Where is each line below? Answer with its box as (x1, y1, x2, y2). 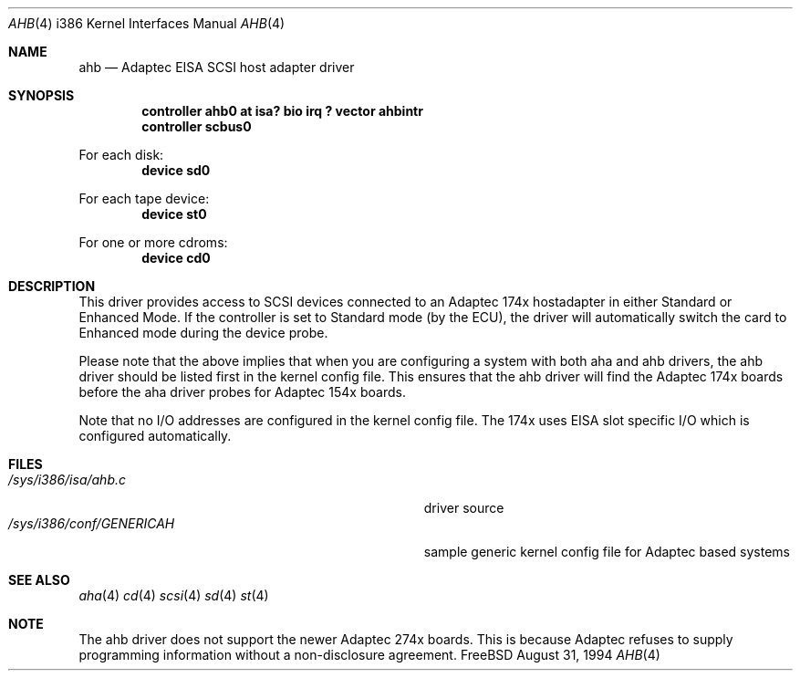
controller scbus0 (141, 119, 252, 134)
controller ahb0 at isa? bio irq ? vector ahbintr (141, 103, 423, 119)
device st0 (141, 206, 207, 222)
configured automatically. (78, 428, 232, 443)
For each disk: (78, 147, 164, 162)
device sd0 (141, 162, 211, 178)
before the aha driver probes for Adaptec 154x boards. (78, 384, 406, 400)
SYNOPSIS (8, 88, 75, 103)
